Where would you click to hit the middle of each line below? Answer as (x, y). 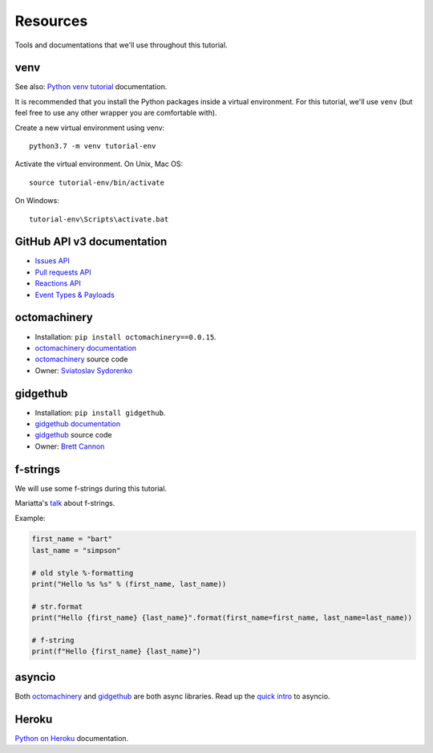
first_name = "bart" (72, 539)
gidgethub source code (73, 435)
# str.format (57, 606)
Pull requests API (63, 272)
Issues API (52, 261)
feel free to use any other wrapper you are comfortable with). (116, 113)
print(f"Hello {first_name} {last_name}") (116, 651)
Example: (30, 518)
